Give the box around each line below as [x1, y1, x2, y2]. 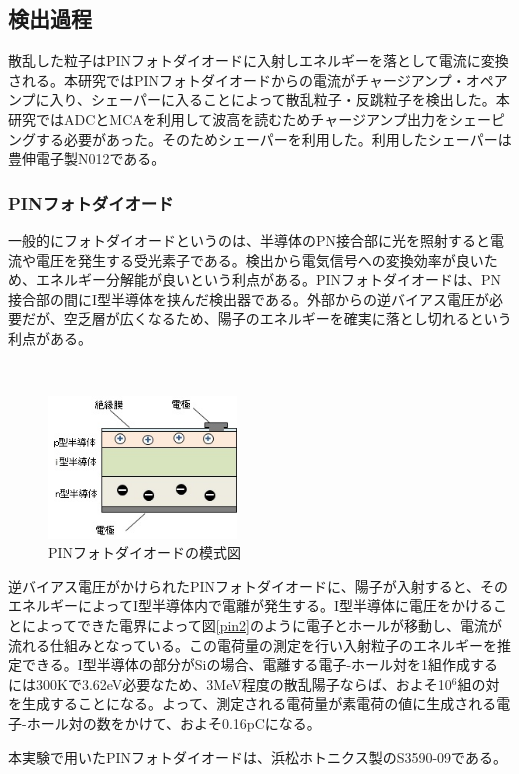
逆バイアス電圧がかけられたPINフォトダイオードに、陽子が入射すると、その [8, 575, 509, 596]
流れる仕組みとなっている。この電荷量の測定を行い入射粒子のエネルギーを [8, 634, 497, 655]
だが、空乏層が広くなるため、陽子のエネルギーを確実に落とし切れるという [21, 308, 512, 329]
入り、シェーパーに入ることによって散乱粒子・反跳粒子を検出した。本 [49, 89, 510, 110]
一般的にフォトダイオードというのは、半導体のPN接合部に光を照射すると [8, 229, 491, 250]
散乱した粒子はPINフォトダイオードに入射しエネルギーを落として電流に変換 [8, 50, 509, 71]
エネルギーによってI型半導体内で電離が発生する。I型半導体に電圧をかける [8, 595, 493, 616]
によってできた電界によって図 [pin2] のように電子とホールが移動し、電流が [21, 615, 503, 636]
